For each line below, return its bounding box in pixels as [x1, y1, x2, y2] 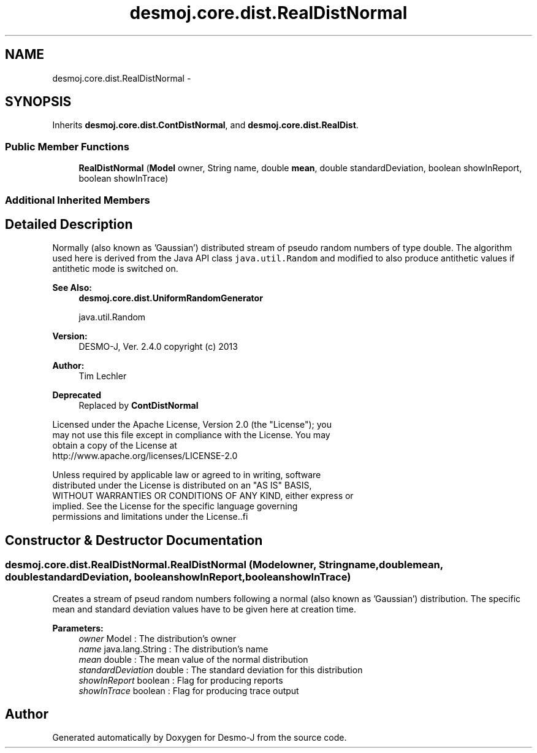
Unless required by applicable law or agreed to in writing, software [52, 469, 321, 481]
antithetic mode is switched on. [52, 263, 178, 274]
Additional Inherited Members [5, 193, 150, 206]
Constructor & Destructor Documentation [5, 532, 263, 548]
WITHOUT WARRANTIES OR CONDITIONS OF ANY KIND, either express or [52, 490, 354, 501]
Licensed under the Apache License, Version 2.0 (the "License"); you [52, 419, 332, 430]
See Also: [52, 282, 92, 293]
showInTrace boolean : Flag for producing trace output [78, 685, 299, 696]
